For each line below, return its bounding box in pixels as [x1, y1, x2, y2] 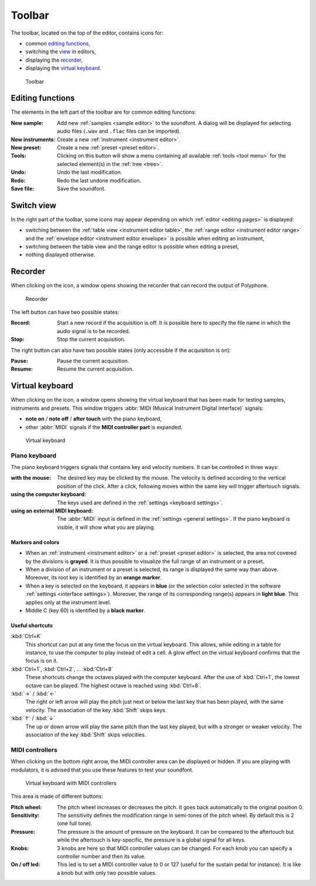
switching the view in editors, [25, 48, 96, 55]
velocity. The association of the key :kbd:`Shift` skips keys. [25, 707, 167, 714]
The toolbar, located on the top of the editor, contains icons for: [11, 29, 164, 36]
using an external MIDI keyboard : [11, 507, 94, 514]
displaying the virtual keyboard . [25, 65, 102, 72]
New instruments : [11, 135, 56, 143]
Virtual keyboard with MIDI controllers [25, 779, 117, 786]
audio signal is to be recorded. [57, 327, 130, 334]
